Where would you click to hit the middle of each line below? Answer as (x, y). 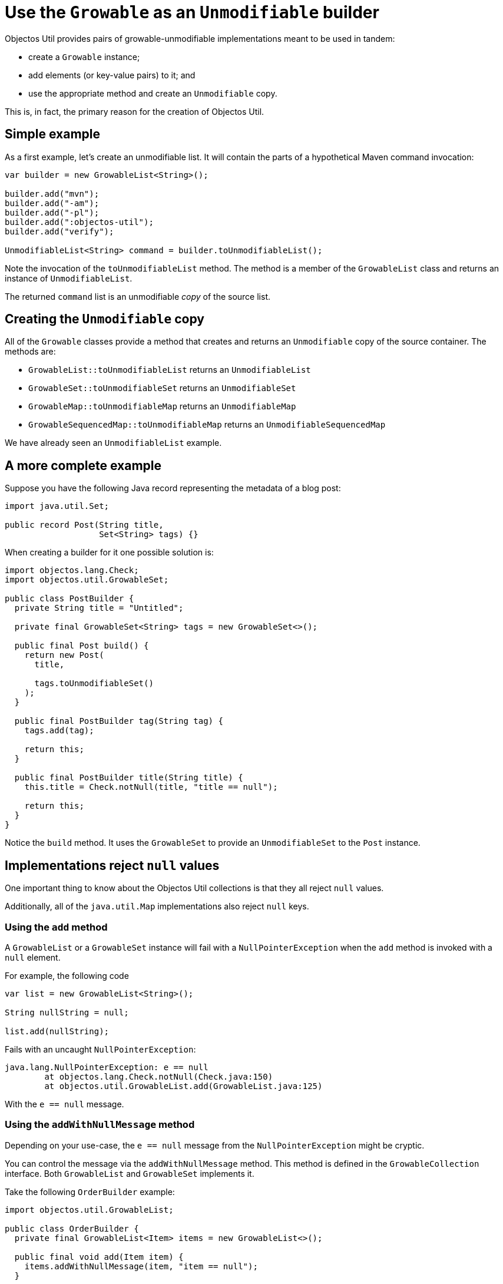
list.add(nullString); (57, 1031)
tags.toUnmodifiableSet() (94, 684)
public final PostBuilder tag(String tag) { (119, 721)
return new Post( (64, 655)
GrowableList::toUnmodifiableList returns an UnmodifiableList (170, 370)
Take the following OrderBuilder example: (90, 1192)
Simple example (53, 134)
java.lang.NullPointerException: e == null (107, 1067)
